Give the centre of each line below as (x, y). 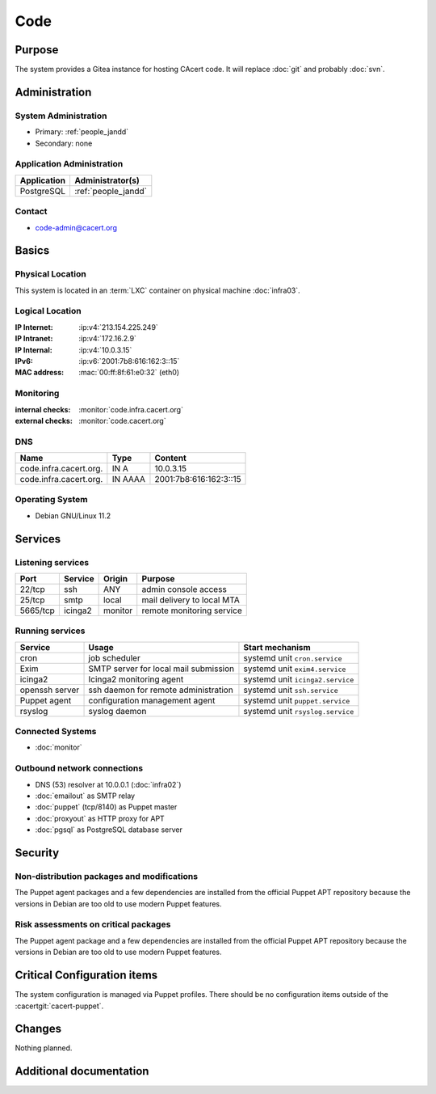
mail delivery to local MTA (191, 600)
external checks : (44, 420)
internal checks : (43, 409)
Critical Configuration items (86, 976)
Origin (115, 578)
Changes (38, 1029)
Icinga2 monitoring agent (136, 679)
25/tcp (32, 600)
